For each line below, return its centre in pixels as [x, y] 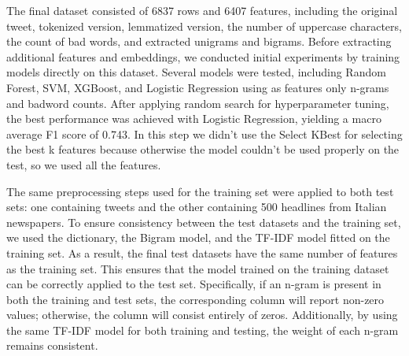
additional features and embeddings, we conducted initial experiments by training [203, 56]
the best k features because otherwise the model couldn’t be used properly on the [203, 149]
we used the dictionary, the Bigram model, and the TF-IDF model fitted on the [198, 237]
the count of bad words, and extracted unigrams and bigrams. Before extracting [199, 41]
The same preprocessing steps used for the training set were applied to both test [200, 191]
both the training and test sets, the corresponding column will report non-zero [195, 299]
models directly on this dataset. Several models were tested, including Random [196, 72]
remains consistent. [52, 345]
